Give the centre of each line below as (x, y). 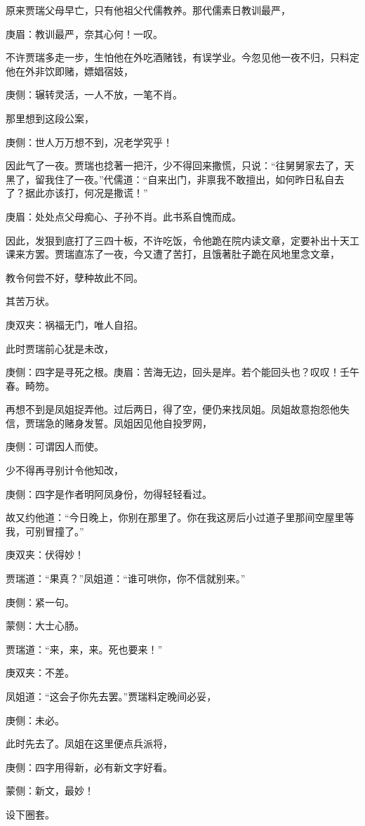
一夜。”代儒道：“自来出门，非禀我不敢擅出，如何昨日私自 (204, 179)
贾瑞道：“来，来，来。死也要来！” (84, 649)
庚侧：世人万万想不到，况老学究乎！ (89, 142)
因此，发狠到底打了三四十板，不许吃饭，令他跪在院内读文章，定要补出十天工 (182, 240)
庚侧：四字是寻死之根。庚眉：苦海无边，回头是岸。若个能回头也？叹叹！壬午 (182, 372)
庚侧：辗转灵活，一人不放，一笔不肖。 (94, 94)
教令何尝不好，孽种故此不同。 (74, 277)
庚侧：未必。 (35, 720)
